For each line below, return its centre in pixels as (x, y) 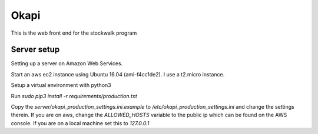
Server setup (35, 50)
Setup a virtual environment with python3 (61, 85)
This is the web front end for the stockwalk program (74, 33)
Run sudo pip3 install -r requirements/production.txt (74, 96)
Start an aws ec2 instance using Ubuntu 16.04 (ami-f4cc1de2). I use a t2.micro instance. (118, 74)
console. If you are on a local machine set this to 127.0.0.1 (80, 123)
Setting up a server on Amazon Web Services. (67, 63)
